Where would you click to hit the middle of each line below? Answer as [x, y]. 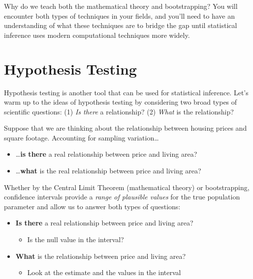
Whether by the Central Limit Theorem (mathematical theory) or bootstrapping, [127, 187]
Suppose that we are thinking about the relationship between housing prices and [126, 128]
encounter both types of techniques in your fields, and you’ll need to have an [119, 15]
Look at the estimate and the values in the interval [104, 272]
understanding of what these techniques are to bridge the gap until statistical [121, 25]
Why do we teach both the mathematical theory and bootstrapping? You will [121, 6]
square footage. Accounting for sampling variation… [81, 137]
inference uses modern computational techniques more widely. [97, 35]
